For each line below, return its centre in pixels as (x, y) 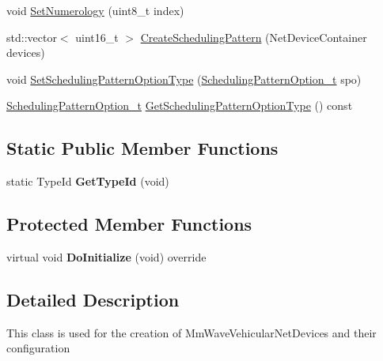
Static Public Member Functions (142, 148)
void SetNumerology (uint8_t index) (95, 10)
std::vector (32, 37)
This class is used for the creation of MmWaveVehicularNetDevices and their (191, 332)
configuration (38, 348)
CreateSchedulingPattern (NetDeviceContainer (254, 37)
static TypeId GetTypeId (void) (88, 181)
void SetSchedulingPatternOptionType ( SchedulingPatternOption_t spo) (184, 79)
